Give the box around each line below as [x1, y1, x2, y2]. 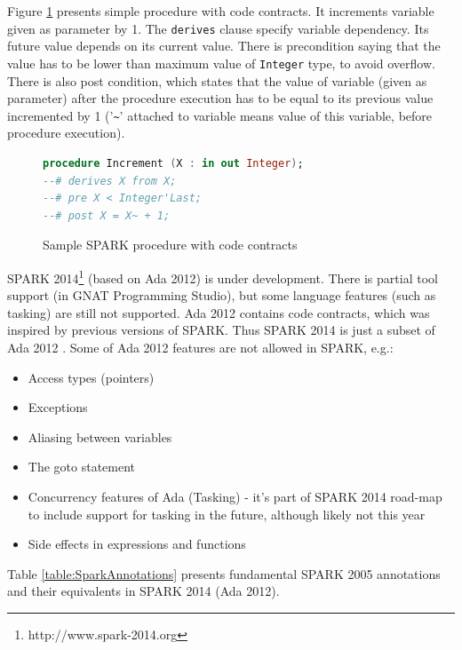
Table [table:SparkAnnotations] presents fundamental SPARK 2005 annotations [7, 564, 441, 583]
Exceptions [28, 398, 88, 416]
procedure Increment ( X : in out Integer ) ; [43, 156, 304, 170]
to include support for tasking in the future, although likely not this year [28, 504, 426, 523]
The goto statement [28, 457, 136, 476]
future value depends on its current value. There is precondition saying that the [7, 36, 441, 55]
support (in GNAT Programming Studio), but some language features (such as [7, 286, 436, 305]
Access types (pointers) [28, 368, 155, 386]
